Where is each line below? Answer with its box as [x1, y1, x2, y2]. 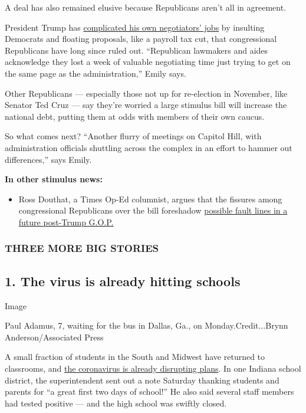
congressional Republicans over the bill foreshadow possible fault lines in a [18, 204, 288, 217]
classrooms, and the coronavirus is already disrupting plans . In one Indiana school [5, 362, 301, 374]
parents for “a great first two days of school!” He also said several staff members [5, 385, 294, 398]
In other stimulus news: [5, 173, 103, 185]
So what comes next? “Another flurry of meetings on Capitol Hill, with [5, 130, 262, 142]
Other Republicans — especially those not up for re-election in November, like [5, 87, 288, 99]
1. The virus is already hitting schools [5, 271, 241, 290]
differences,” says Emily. [5, 153, 92, 165]
